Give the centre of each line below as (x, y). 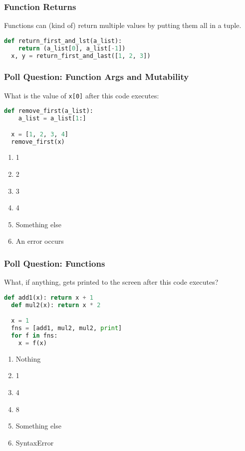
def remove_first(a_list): (49, 111)
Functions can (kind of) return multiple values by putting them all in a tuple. (123, 25)
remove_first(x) (38, 142)
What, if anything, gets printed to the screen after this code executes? (111, 282)
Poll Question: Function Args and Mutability (97, 77)
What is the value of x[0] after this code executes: (82, 95)
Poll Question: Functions (55, 263)
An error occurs (40, 241)
